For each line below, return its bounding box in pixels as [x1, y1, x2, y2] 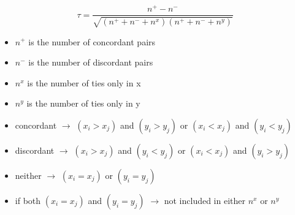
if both [15, 194, 41, 206]
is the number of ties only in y [26, 97, 140, 110]
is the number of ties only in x [27, 76, 141, 89]
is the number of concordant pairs [28, 35, 156, 48]
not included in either [164, 194, 245, 206]
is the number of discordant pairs [28, 56, 153, 69]
